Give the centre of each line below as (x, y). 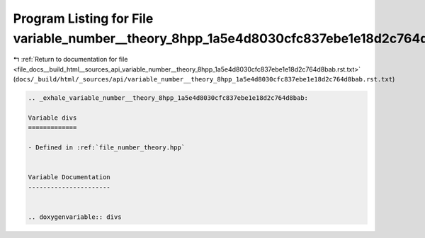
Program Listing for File (83, 18)
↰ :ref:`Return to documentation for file (70, 59)
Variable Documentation (69, 177)
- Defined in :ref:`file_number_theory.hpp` (107, 148)
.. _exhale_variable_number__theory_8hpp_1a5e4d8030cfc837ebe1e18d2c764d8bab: (168, 98)
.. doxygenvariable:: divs (75, 217)
